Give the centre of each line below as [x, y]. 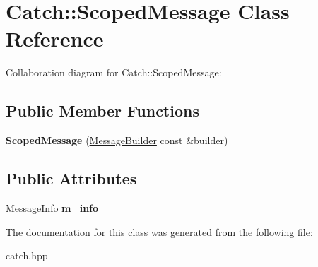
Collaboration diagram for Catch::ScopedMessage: [114, 72]
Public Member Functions [102, 111]
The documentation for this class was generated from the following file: [159, 231]
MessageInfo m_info [52, 207]
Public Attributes [71, 178]
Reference [55, 38]
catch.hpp [27, 255]
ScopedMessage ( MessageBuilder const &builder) [117, 140]
